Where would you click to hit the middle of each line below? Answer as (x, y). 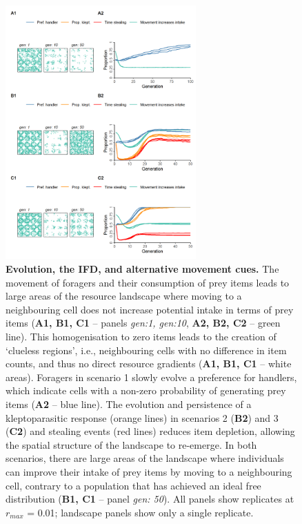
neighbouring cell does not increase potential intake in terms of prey (150, 309)
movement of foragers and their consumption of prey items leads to (148, 282)
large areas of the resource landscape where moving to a (124, 296)
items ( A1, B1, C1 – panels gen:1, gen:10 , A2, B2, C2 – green (143, 323)
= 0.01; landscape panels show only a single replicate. (140, 512)
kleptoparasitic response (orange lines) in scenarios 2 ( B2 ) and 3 (142, 417)
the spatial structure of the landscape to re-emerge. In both (131, 444)
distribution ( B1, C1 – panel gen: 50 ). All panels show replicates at (150, 499)
